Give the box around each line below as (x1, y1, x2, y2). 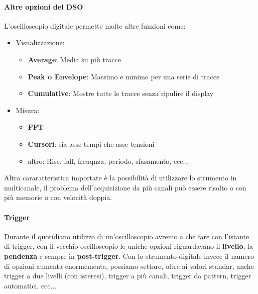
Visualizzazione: (16, 37, 65, 48)
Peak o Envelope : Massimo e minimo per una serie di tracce (28, 71, 220, 81)
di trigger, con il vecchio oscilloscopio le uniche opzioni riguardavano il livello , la (4, 241, 253, 251)
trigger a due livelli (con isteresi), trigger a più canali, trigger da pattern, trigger (4, 270, 251, 281)
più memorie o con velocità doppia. (4, 192, 112, 203)
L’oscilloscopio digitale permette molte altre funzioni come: (4, 20, 186, 31)
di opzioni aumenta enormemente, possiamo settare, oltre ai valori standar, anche (4, 260, 254, 271)
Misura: (16, 105, 40, 115)
